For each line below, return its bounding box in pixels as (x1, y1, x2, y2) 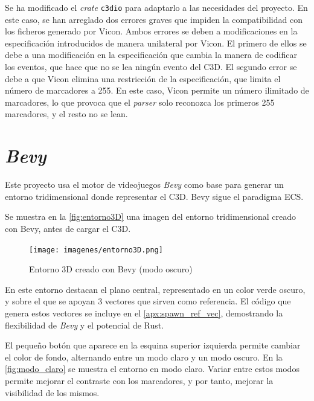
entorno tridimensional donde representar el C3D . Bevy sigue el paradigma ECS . (5, 190, 304, 202)
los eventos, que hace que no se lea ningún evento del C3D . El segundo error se (5, 60, 297, 73)
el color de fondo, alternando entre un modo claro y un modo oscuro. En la (5, 350, 283, 363)
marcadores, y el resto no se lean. (5, 107, 128, 120)
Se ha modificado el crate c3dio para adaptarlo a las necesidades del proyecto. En (5, 1, 308, 13)
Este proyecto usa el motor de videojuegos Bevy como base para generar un (5, 178, 284, 191)
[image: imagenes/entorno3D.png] (29, 245, 163, 254)
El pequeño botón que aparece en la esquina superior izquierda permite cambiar (5, 339, 301, 351)
